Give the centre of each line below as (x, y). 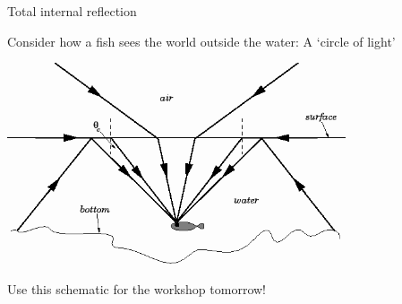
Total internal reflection (72, 11)
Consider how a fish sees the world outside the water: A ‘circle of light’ (201, 41)
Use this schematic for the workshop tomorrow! (137, 288)
